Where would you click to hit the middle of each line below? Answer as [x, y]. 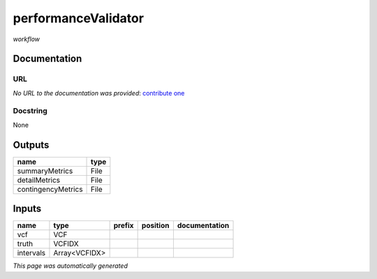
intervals [31, 253]
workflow [27, 39]
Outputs [31, 145]
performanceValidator [79, 18]
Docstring [30, 111]
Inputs [27, 209]
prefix [124, 225]
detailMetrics [39, 180]
